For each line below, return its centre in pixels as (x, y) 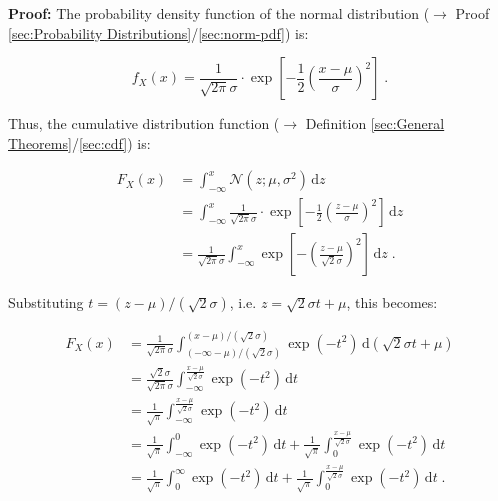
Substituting (46, 302)
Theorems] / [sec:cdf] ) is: (79, 142)
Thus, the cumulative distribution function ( (144, 123)
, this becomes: (392, 302)
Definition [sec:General (375, 123)
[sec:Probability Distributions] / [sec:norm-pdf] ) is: (158, 32)
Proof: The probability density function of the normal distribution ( (219, 13)
